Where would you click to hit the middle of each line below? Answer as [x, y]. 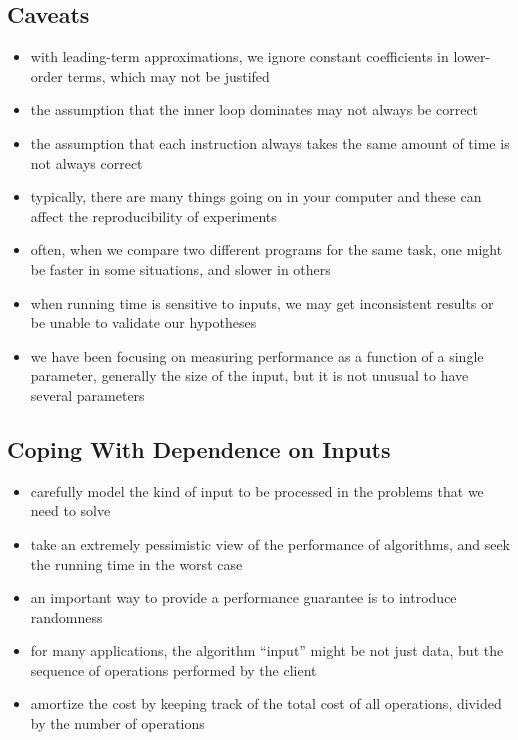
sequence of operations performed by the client [173, 669]
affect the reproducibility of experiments [153, 215]
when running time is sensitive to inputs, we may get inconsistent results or [262, 302]
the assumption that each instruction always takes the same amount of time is [270, 142]
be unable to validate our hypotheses [143, 322]
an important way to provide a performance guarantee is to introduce [243, 597]
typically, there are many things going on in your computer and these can [256, 196]
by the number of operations [117, 723]
